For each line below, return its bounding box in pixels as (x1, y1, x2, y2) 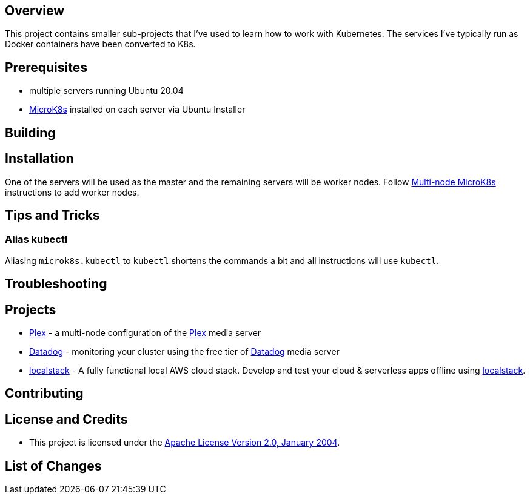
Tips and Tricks (5, 207, 100, 223)
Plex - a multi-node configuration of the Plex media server (29, 328, 261, 339)
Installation (5, 151, 74, 167)
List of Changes (5, 458, 102, 474)
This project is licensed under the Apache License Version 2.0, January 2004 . (29, 437, 340, 448)
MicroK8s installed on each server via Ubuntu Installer (29, 104, 246, 115)
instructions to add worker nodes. (5, 187, 139, 197)
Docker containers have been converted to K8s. (5, 39, 196, 50)
